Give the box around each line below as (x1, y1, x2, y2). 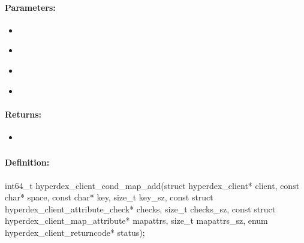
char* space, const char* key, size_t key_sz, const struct (5, 191, 213, 203)
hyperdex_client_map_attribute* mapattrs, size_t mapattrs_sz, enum (5, 214, 268, 227)
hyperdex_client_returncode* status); (5, 226, 145, 239)
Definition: (5, 156, 50, 169)
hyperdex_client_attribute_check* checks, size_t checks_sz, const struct (5, 202, 276, 215)
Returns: (5, 107, 42, 120)
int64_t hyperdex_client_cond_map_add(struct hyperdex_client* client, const (5, 179, 300, 191)
